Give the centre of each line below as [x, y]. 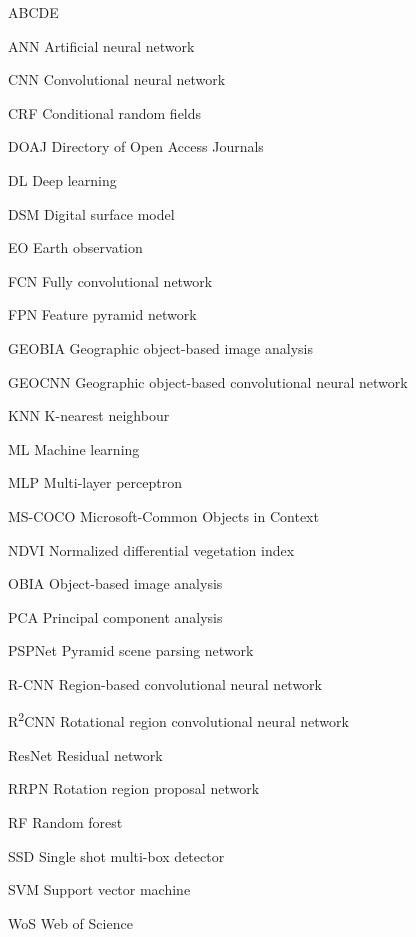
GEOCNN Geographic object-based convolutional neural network [208, 381]
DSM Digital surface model [91, 213]
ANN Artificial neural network [101, 45]
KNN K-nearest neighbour [89, 415]
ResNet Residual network [85, 754]
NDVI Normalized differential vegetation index [151, 549]
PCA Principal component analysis [115, 616]
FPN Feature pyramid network [102, 314]
